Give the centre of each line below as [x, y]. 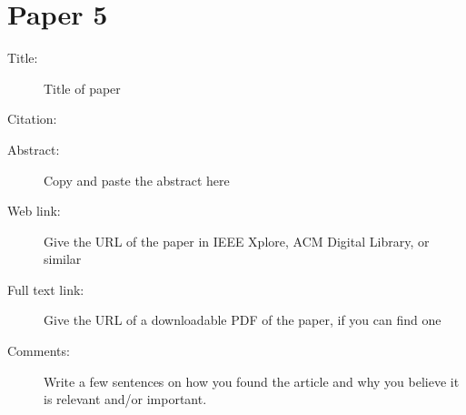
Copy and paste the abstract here [137, 180]
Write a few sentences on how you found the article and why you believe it [252, 381]
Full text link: [46, 289]
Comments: [39, 351]
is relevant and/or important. [125, 399]
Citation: [32, 119]
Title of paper [82, 88]
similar [63, 259]
